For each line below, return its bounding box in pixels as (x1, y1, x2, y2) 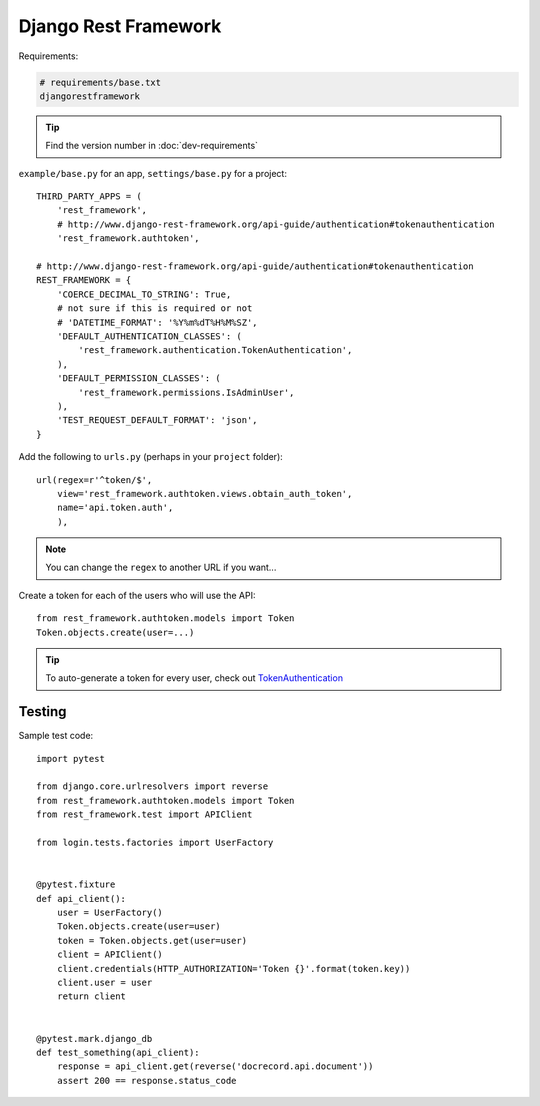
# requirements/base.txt (39, 76, 162, 88)
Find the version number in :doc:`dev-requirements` (45, 140, 259, 152)
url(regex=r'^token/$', (36, 474, 153, 485)
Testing (18, 703, 67, 720)
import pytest (36, 753, 105, 764)
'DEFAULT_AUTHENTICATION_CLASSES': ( (56, 330, 242, 342)
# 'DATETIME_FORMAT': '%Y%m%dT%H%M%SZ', (56, 316, 259, 328)
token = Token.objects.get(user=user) (56, 935, 248, 946)
